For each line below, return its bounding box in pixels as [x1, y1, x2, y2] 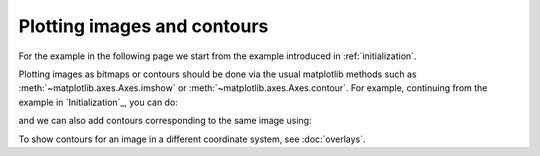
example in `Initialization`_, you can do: [18, 96, 179, 108]
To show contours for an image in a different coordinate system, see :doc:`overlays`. [18, 133, 366, 145]
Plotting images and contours [18, 15, 269, 37]
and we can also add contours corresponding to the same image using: [18, 115, 312, 127]
